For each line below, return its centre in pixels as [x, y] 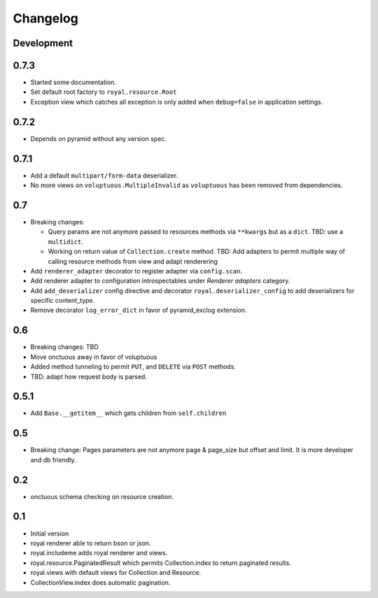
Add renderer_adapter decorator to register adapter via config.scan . [136, 271]
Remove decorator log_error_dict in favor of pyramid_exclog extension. [139, 310]
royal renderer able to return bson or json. [91, 543]
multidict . [65, 241]
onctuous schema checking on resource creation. [102, 496]
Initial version [50, 534]
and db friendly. [53, 460]
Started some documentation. [73, 82]
